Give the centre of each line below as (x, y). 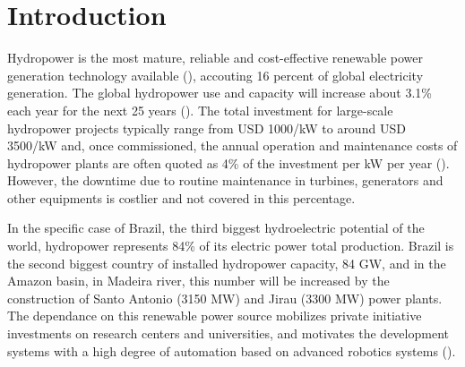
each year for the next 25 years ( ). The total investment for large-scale (200, 110)
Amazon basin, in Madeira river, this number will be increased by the (198, 281)
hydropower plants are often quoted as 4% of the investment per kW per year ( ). (228, 162)
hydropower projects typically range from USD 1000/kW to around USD (207, 128)
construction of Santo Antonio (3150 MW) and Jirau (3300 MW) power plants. (225, 298)
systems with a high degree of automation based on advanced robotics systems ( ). (232, 350)
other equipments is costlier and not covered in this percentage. (181, 197)
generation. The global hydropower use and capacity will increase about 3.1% (220, 93)
